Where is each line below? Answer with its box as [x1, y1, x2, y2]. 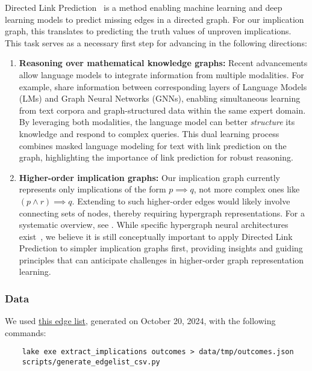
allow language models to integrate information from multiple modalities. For [19, 68, 304, 81]
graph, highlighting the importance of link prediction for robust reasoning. [19, 151, 293, 164]
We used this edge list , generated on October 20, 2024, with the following [5, 314, 276, 327]
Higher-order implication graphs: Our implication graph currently [19, 171, 280, 183]
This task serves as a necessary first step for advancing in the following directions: [5, 36, 307, 49]
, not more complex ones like [193, 183, 300, 195]
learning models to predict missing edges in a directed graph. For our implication [5, 13, 304, 25]
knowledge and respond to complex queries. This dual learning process [19, 127, 279, 140]
